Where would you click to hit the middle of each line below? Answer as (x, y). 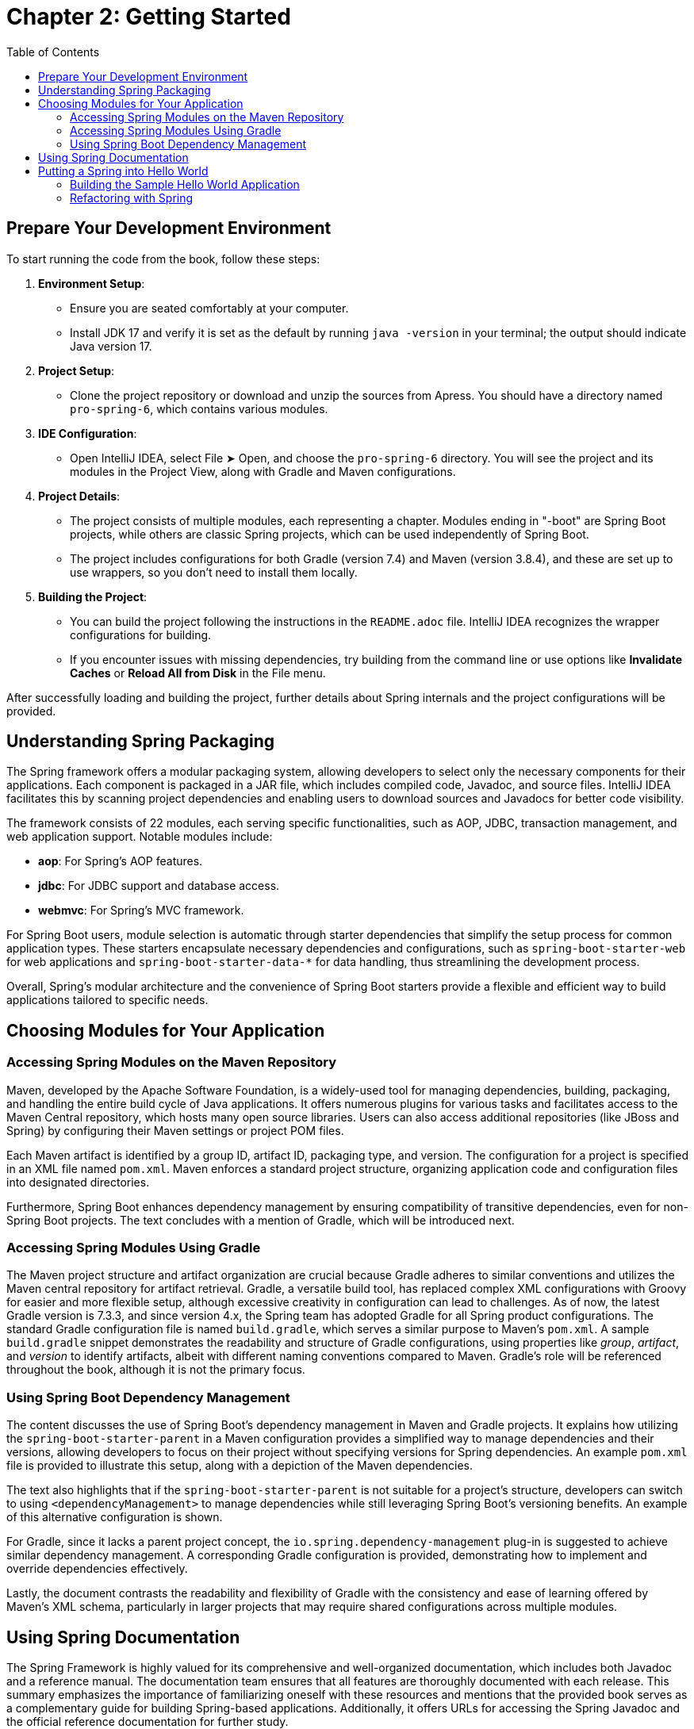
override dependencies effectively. (97, 1569)
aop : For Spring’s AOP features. (121, 861)
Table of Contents (53, 52)
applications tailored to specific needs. (107, 1000)
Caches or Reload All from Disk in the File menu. (198, 673)
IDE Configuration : (88, 433)
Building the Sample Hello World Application (185, 184)
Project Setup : (77, 370)
